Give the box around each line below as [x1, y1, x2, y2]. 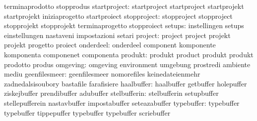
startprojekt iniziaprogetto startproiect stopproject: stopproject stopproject [4, 10, 233, 21]
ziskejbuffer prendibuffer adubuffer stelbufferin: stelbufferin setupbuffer [4, 88, 219, 98]
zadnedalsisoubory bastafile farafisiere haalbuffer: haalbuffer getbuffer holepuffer [4, 78, 247, 88]
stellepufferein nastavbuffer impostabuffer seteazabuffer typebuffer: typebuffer [4, 97, 240, 108]
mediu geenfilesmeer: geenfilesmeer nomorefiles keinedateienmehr [4, 69, 200, 79]
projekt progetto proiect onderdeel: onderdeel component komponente [4, 40, 216, 50]
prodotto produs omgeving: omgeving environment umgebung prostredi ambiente [4, 59, 251, 69]
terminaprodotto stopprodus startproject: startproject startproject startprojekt [4, 1, 244, 11]
